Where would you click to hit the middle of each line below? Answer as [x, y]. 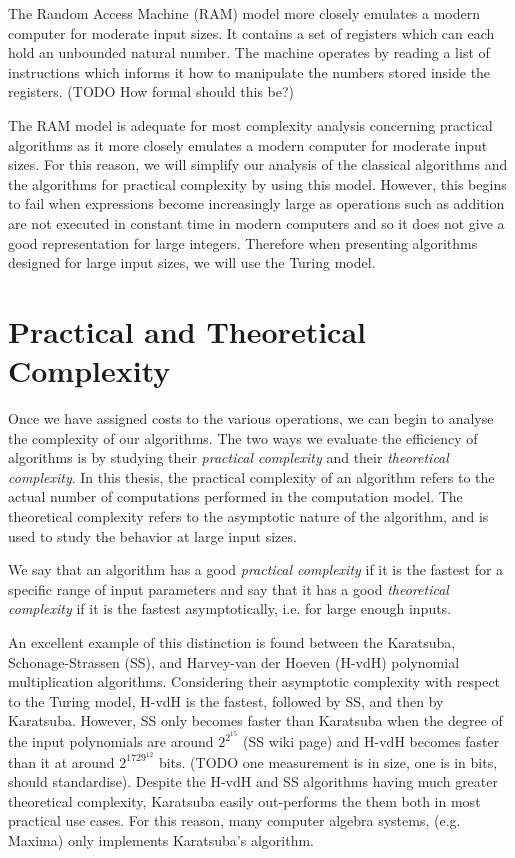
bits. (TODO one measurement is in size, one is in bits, [328, 761]
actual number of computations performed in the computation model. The [235, 496]
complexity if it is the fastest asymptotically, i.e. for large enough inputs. [230, 608]
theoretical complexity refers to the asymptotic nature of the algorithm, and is [248, 516]
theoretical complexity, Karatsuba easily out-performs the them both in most [244, 800]
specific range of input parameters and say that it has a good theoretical [228, 588]
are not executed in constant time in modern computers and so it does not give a [256, 222]
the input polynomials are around [111, 741]
